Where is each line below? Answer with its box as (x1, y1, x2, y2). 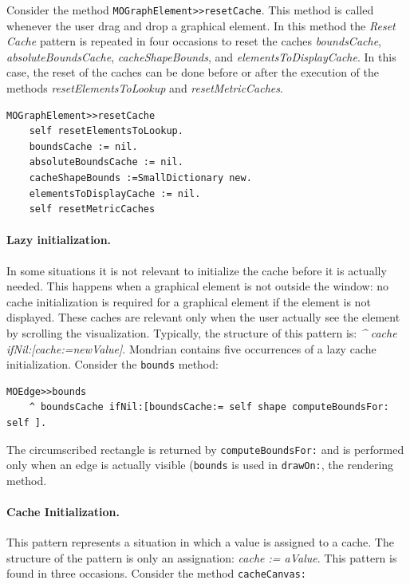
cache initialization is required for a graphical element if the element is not (6, 293, 371, 310)
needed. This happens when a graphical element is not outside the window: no (6, 278, 389, 294)
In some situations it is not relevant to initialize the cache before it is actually (6, 262, 387, 278)
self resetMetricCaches (29, 203, 156, 215)
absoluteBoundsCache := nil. (29, 156, 183, 168)
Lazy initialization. (6, 231, 112, 248)
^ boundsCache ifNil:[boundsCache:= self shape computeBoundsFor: (29, 401, 389, 413)
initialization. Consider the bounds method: (6, 356, 219, 373)
